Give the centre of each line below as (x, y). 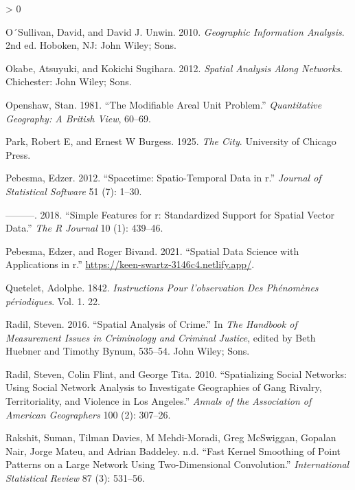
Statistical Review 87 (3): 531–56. (75, 478)
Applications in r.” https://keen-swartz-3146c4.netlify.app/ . (130, 264)
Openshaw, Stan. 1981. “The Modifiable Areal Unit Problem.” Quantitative (164, 104)
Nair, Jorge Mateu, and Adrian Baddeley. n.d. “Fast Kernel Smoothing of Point (173, 450)
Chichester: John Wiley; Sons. (69, 81)
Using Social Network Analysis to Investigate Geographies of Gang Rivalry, (164, 387)
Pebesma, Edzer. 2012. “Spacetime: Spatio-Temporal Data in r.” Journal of (163, 178)
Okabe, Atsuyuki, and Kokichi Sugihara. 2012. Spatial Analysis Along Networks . (174, 68)
